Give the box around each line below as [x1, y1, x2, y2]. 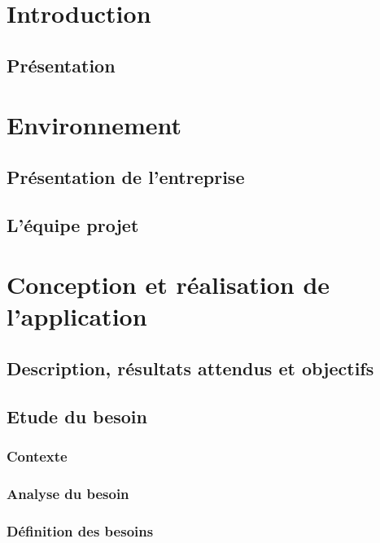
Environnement [7, 108, 182, 142]
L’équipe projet [7, 212, 139, 237]
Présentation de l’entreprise [7, 164, 245, 189]
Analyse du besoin [7, 483, 129, 503]
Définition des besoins [7, 520, 154, 541]
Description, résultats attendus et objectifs [7, 356, 374, 381]
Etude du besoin [7, 403, 147, 428]
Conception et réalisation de [7, 268, 330, 301]
